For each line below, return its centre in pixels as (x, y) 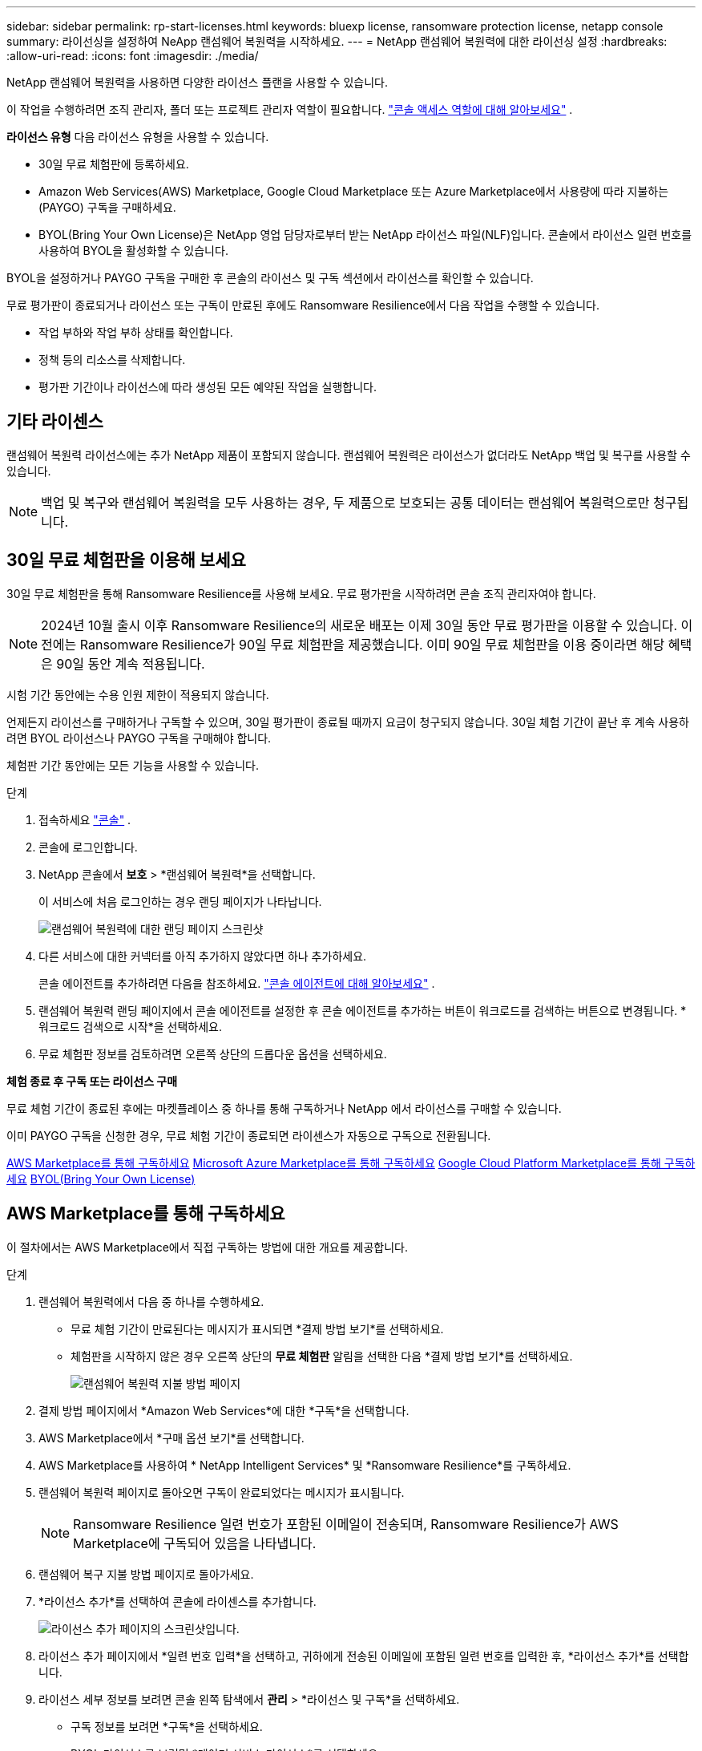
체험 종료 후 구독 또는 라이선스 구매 (92, 1081)
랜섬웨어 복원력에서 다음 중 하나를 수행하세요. (151, 1301)
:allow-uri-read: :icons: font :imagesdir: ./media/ (133, 56)
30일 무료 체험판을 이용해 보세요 (126, 560)
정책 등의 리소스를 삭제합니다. (112, 360)
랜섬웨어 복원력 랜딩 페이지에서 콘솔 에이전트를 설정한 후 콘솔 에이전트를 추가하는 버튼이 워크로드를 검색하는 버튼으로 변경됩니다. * (363, 1010)
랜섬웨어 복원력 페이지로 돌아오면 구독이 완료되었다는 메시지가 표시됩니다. (222, 1492)
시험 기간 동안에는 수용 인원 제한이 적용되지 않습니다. (138, 694)
